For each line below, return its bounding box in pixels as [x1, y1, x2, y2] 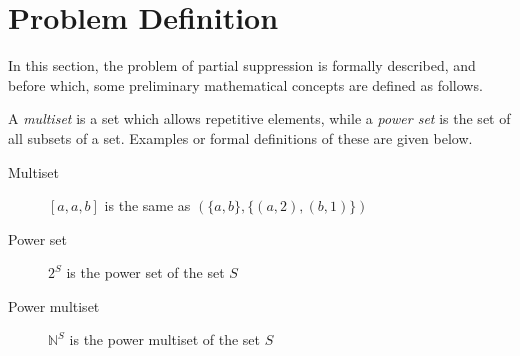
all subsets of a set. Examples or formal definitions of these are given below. [8, 127, 473, 148]
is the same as [104, 195, 191, 216]
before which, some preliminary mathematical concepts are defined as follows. [8, 74, 483, 95]
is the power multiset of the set [69, 329, 260, 350]
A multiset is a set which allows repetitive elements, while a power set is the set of [8, 108, 511, 129]
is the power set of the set [66, 262, 225, 283]
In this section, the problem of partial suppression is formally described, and [8, 55, 476, 76]
